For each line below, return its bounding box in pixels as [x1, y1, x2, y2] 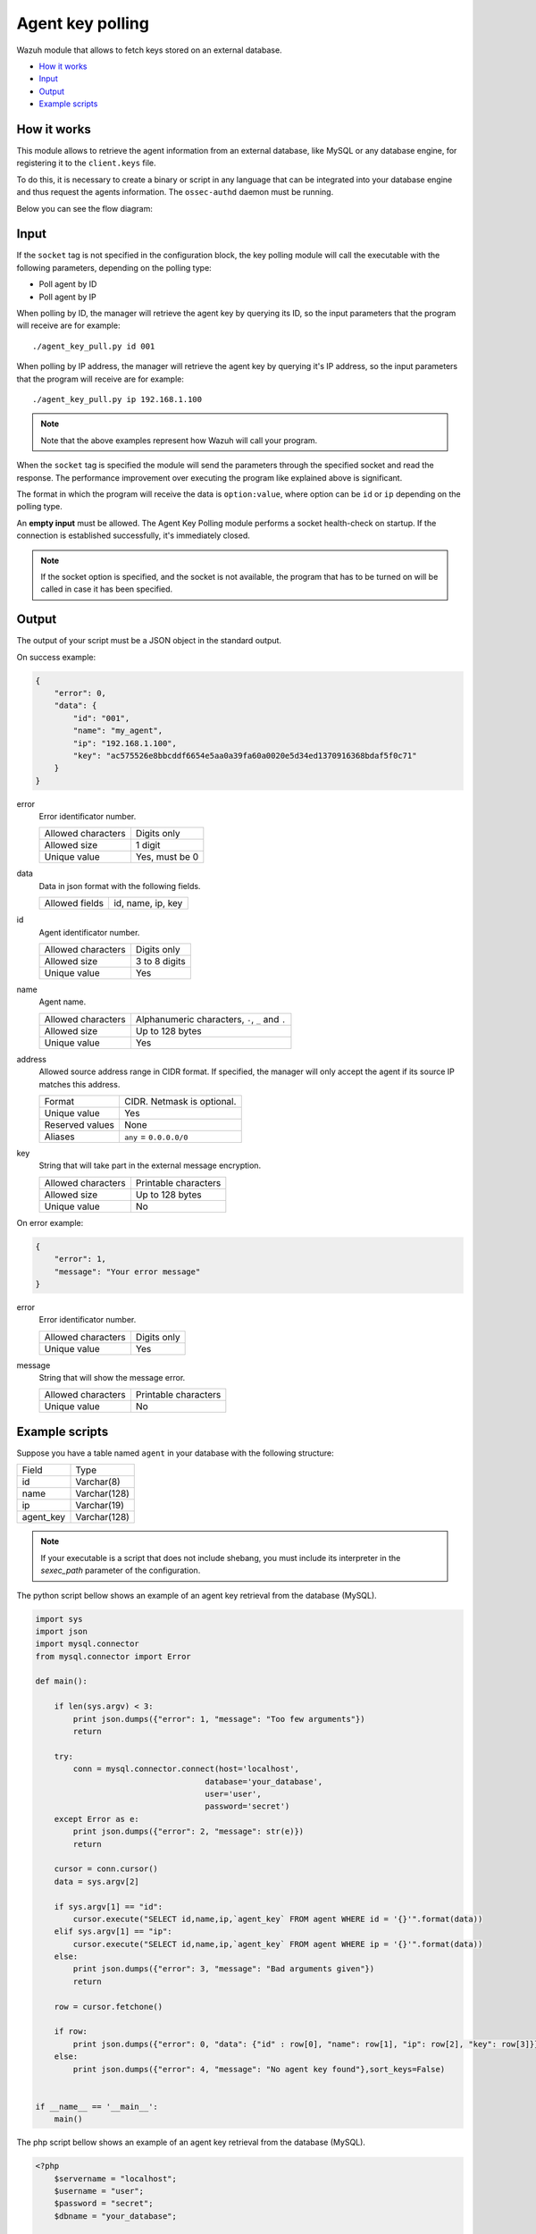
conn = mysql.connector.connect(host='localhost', [72, 1764, 299, 1774]
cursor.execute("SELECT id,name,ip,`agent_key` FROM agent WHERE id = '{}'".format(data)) [72, 1913, 483, 1924]
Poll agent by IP [38, 291, 97, 302]
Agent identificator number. [38, 927, 140, 937]
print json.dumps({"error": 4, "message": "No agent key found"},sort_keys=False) [72, 2064, 446, 2074]
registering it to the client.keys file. [16, 157, 156, 169]
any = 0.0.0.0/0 [123, 1130, 188, 1143]
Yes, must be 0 [135, 851, 199, 863]
